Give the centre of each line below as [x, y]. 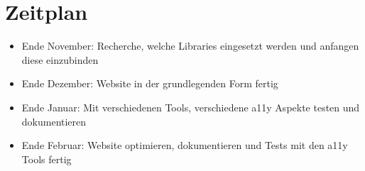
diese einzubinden [60, 59]
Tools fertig [47, 159]
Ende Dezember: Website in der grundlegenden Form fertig [150, 83]
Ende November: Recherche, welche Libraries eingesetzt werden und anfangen [190, 46]
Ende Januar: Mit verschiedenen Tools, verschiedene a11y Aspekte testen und [191, 107]
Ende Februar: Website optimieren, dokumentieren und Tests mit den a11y [185, 145]
